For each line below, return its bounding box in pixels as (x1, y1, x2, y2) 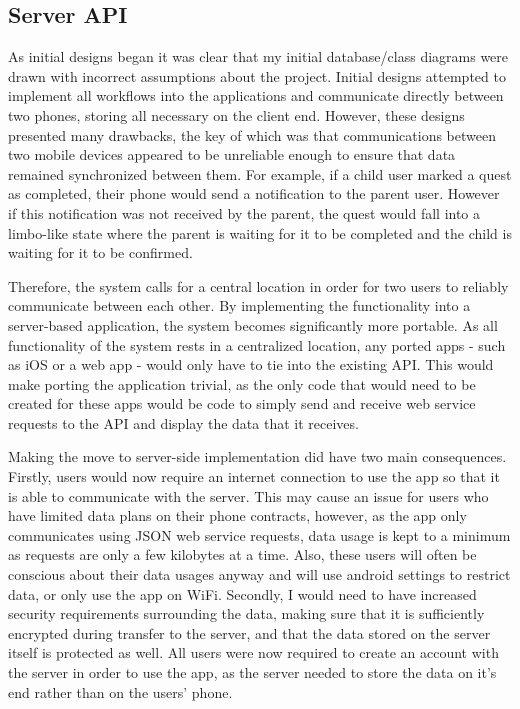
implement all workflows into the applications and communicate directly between (8, 85, 504, 106)
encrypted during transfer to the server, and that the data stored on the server (8, 622, 491, 643)
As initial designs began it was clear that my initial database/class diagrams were (8, 46, 509, 67)
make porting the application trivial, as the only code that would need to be (8, 373, 476, 394)
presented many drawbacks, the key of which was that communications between (8, 124, 496, 145)
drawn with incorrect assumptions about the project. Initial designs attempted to (8, 65, 506, 86)
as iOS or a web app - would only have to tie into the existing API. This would (8, 354, 494, 375)
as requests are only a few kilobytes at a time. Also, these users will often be (8, 544, 477, 565)
